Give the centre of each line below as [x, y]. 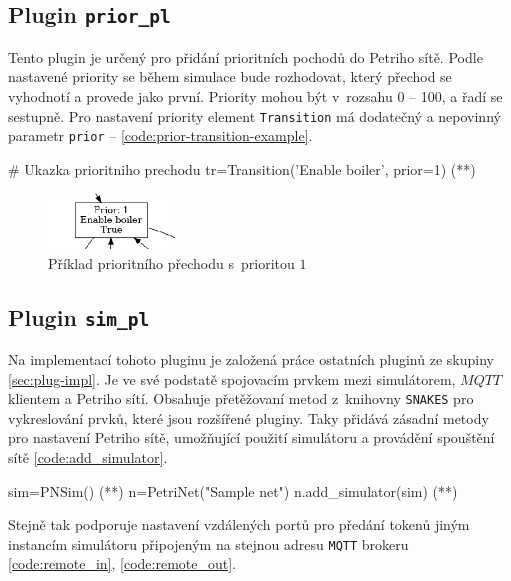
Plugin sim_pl [79, 316]
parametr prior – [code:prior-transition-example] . [160, 135]
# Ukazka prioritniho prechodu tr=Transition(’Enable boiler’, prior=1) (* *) [242, 168]
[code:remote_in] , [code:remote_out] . [122, 563]
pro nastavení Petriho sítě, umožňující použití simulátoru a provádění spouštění [251, 437]
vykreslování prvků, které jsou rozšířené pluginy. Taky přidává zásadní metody [248, 417]
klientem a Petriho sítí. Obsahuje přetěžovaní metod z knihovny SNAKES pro [241, 398]
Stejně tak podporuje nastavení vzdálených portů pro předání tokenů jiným [239, 524]
